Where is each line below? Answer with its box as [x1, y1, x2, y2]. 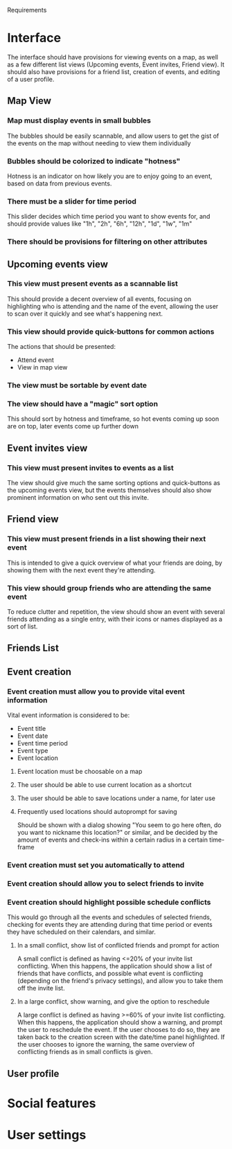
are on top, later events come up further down [7, 422, 139, 431]
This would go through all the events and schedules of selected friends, [7, 913, 212, 921]
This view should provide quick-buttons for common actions [7, 327, 215, 336]
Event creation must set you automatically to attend [7, 860, 185, 870]
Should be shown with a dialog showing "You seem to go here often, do [17, 821, 222, 829]
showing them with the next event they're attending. [7, 566, 156, 574]
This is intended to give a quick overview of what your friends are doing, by [7, 559, 223, 567]
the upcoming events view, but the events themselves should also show [7, 486, 212, 494]
